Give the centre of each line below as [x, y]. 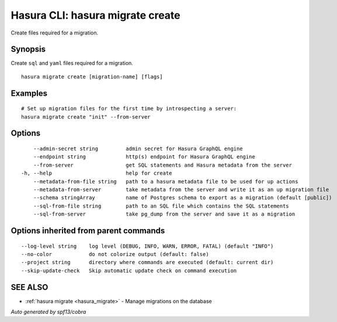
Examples [29, 93]
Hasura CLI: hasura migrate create [95, 15]
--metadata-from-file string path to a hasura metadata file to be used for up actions [166, 181]
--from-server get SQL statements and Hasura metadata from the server [162, 165]
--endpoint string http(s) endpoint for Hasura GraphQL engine [144, 157]
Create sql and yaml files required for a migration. [72, 63]
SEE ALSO [29, 287]
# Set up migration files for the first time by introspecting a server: [129, 109]
